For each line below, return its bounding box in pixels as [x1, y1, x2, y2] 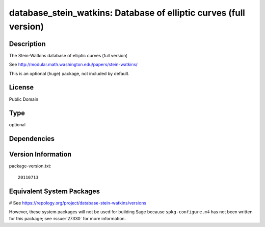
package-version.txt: [9, 163, 52, 169]
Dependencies [9, 135, 55, 143]
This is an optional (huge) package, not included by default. [9, 70, 130, 76]
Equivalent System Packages [9, 187, 100, 195]
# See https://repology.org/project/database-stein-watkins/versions [9, 200, 147, 205]
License [9, 83, 34, 91]
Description [9, 40, 46, 48]
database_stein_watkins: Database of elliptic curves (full [9, 7, 245, 18]
